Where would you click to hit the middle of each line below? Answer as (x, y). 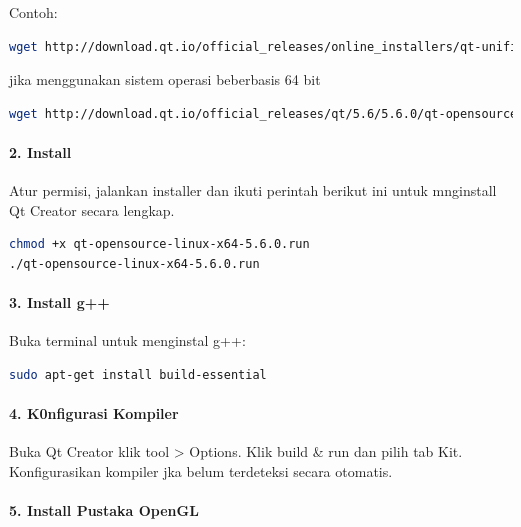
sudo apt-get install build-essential (138, 374)
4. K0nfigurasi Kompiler (94, 413)
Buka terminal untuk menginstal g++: (127, 340)
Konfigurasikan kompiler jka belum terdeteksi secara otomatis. (201, 470)
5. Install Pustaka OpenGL (104, 510)
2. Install (40, 151)
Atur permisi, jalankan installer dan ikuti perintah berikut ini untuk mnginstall (253, 190)
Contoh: (33, 12)
